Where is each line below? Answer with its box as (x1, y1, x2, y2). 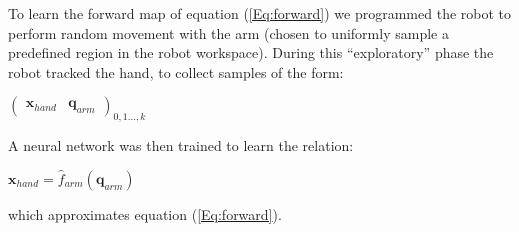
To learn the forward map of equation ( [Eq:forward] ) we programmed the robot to (8, 3, 512, 23)
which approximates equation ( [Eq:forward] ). (8, 203, 282, 224)
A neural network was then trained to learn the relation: (8, 135, 354, 156)
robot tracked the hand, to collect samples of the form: (8, 61, 344, 82)
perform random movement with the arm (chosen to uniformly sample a (8, 22, 449, 43)
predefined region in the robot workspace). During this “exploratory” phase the (8, 42, 494, 63)
